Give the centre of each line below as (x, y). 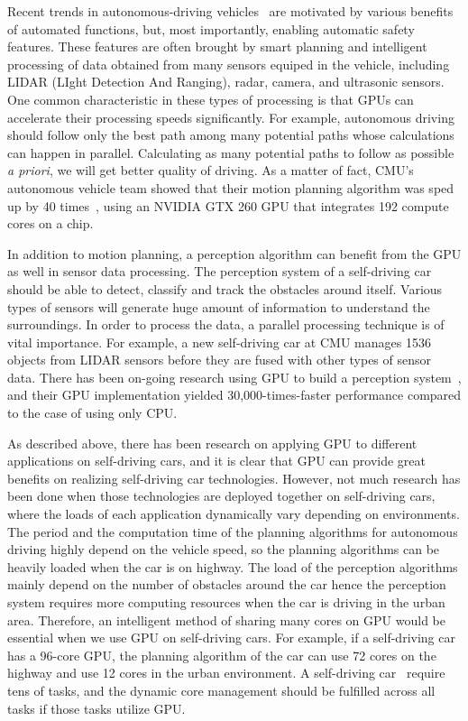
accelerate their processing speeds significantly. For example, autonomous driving (231, 117)
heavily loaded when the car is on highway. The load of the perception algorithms (233, 566)
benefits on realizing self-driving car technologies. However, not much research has (234, 478)
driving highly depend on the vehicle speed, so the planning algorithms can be (224, 549)
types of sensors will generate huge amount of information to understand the (219, 306)
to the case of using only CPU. (92, 413)
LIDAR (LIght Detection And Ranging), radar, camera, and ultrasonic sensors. (226, 82)
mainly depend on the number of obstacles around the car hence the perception (227, 584)
